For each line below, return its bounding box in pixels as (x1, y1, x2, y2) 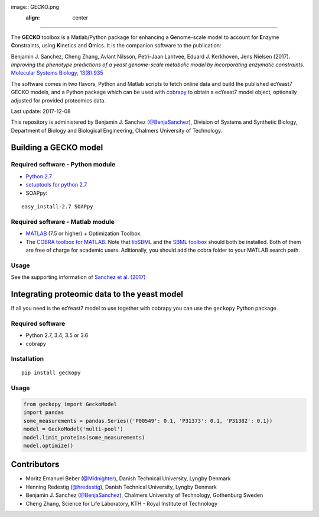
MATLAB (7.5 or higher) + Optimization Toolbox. (25, 230, 142, 237)
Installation (11, 355, 44, 363)
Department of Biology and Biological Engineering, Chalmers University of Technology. (11, 127, 223, 134)
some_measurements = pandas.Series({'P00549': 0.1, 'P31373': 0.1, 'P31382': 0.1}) (23, 418, 273, 424)
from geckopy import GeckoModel (23, 401, 118, 408)
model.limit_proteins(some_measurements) (23, 434, 145, 441)
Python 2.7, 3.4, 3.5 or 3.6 (25, 332, 89, 339)
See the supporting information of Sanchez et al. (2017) (11, 274, 146, 281)
